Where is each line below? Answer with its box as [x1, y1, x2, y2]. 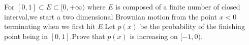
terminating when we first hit [4, 21, 96, 31]
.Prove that [70, 30, 105, 41]
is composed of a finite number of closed [115, 1, 240, 11]
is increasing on [130, 30, 178, 41]
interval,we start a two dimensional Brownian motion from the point [4, 11, 217, 21]
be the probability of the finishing [140, 21, 245, 31]
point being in [4, 30, 48, 41]
